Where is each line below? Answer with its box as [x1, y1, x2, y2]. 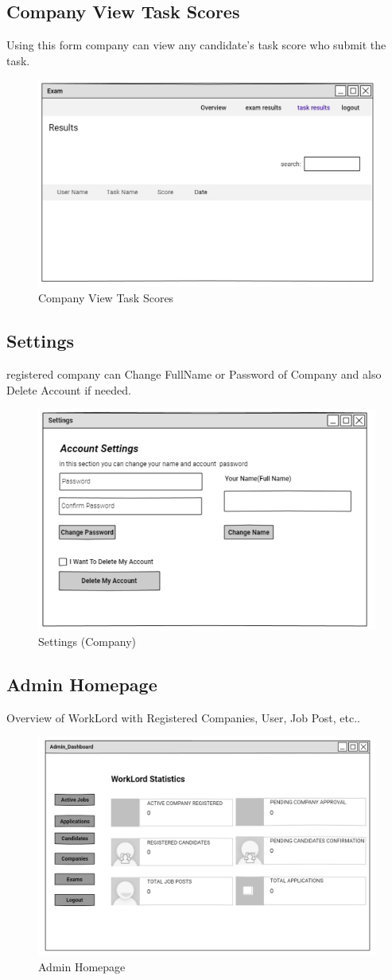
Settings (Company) [38, 632, 136, 649]
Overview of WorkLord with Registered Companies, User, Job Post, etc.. [6, 709, 360, 725]
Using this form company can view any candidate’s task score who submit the [6, 37, 386, 53]
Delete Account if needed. [6, 381, 131, 398]
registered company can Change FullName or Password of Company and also [6, 366, 382, 383]
